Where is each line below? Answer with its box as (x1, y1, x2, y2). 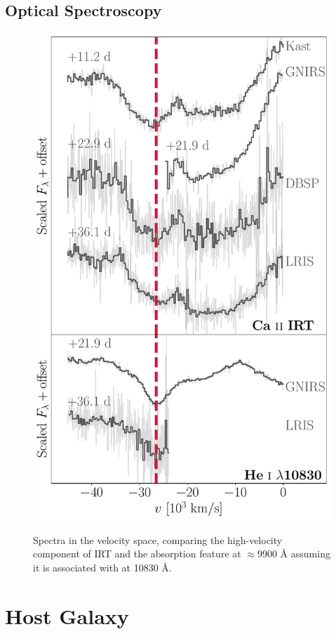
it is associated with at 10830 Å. (33, 559, 172, 574)
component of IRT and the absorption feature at (33, 546, 241, 561)
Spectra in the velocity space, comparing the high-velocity (33, 532, 283, 547)
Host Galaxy (5, 601, 129, 630)
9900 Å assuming (257, 546, 330, 561)
